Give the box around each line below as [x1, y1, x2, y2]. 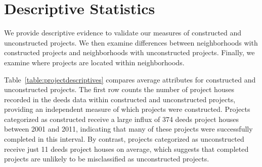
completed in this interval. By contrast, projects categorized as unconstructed [4, 134, 244, 144]
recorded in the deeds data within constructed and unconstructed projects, [4, 94, 236, 104]
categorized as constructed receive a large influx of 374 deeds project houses [4, 113, 239, 124]
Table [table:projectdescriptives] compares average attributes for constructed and [4, 74, 256, 85]
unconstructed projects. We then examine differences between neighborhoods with [4, 37, 258, 48]
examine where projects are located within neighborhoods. [4, 57, 185, 67]
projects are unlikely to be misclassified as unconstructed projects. [4, 153, 209, 164]
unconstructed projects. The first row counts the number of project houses [4, 84, 234, 95]
